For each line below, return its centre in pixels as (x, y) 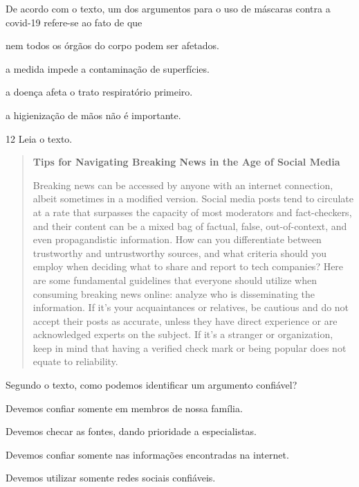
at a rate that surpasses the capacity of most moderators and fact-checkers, (192, 212)
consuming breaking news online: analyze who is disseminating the (174, 293)
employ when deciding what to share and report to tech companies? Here (188, 266)
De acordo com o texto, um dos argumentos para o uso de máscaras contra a (168, 8)
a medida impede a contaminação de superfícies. (108, 68)
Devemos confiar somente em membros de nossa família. (124, 408)
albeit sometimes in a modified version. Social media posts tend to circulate (193, 198)
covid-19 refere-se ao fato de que (74, 22)
